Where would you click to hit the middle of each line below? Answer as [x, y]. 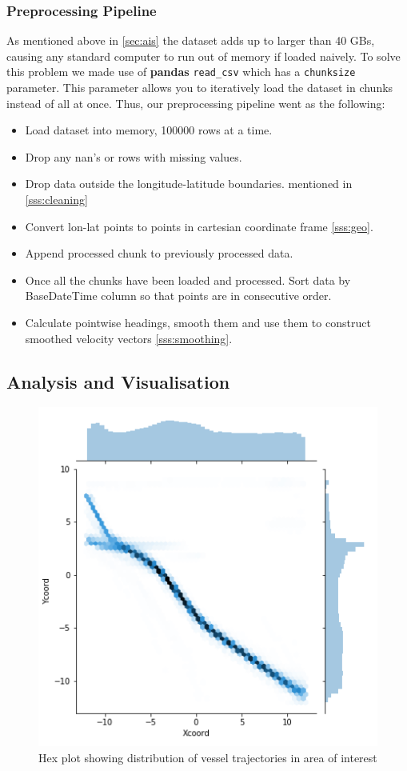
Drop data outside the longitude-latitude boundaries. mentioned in [189, 184]
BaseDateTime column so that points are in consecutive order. [178, 296]
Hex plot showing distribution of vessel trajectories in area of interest [208, 757]
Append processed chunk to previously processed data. [159, 253]
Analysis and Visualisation [118, 381]
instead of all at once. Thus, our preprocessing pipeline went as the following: [196, 103]
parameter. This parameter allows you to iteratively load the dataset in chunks [200, 88]
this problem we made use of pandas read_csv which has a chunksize [181, 72]
